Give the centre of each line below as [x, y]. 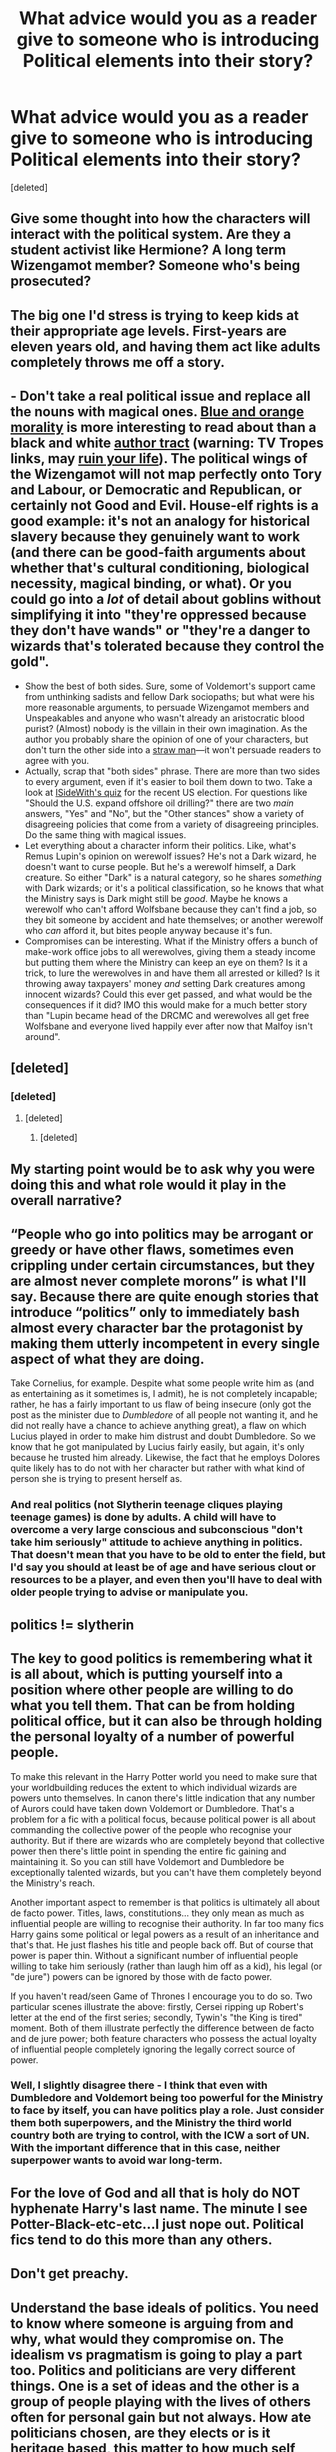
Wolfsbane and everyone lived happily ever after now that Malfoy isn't [168, 1026]
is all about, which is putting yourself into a [146, 1674]
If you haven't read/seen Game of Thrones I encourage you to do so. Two [161, 1996]
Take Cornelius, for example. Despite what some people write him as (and [162, 1383]
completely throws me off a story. [117, 362]
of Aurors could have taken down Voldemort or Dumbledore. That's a [152, 1808]
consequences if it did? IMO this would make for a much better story [166, 1004]
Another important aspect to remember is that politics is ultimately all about [165, 1902]
